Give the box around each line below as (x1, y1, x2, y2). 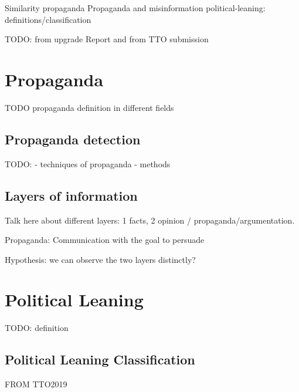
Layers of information (5, 186, 138, 204)
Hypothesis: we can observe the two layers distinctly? (5, 253, 196, 265)
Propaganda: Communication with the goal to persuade (5, 234, 205, 246)
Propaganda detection (5, 130, 141, 148)
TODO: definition (5, 322, 69, 334)
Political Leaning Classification (5, 350, 195, 369)
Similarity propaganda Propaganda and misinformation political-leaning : (5, 2, 266, 13)
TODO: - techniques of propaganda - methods (5, 157, 171, 170)
